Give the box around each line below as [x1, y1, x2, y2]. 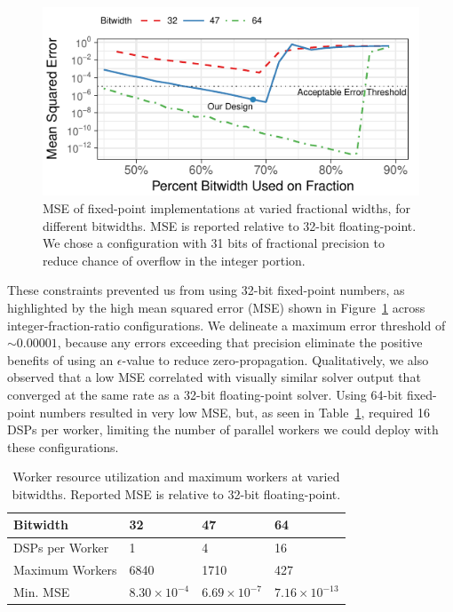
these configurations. [7, 437, 119, 456]
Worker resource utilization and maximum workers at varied [12, 467, 340, 486]
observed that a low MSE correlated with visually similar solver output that [7, 368, 421, 386]
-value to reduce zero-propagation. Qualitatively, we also [122, 350, 429, 369]
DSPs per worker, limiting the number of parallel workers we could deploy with [7, 420, 439, 439]
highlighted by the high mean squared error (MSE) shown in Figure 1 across [7, 298, 425, 316]
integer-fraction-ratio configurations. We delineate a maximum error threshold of [7, 315, 446, 334]
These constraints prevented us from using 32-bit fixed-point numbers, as [7, 281, 405, 299]
